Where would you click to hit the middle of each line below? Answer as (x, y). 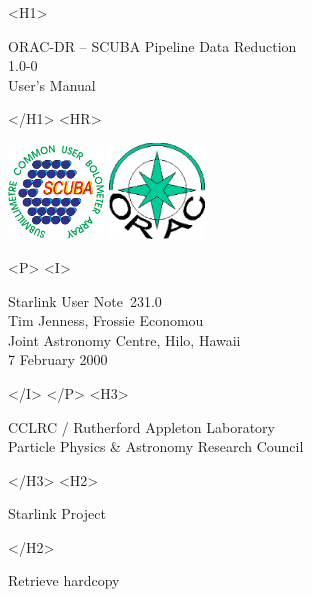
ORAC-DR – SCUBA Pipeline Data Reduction (152, 45)
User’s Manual (52, 84)
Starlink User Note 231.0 (85, 300)
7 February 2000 (58, 359)
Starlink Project (57, 513)
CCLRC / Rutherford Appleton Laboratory (141, 426)
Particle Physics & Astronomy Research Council (156, 446)
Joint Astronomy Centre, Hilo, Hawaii (124, 339)
